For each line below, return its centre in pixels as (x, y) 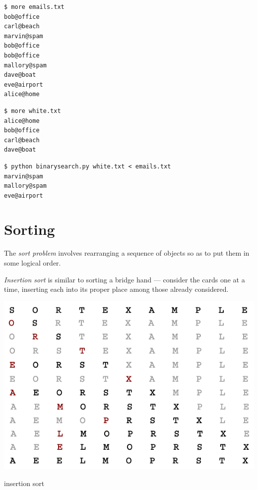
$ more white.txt (32, 111)
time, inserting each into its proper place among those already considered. (116, 289)
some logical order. (32, 263)
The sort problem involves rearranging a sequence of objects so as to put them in (127, 253)
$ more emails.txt (34, 7)
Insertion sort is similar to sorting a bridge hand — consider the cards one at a (125, 279)
